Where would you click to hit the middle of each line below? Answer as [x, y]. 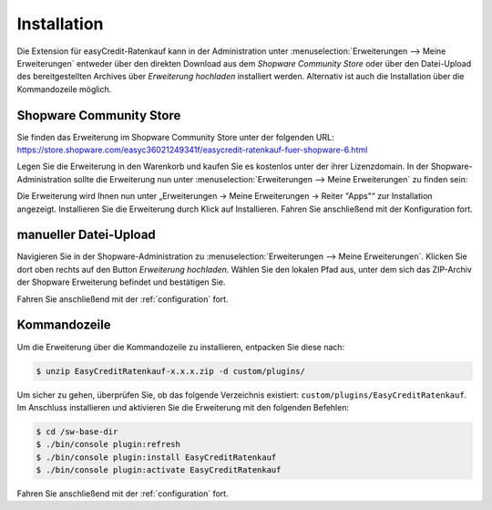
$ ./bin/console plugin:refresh [108, 444]
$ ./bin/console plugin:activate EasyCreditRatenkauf [159, 470]
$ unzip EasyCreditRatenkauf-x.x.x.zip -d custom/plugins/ [170, 371]
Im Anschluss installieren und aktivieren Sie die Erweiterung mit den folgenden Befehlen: [183, 407]
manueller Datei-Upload [87, 235]
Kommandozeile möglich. [64, 89]
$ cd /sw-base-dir [77, 432]
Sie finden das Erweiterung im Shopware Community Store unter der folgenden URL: [175, 137]
